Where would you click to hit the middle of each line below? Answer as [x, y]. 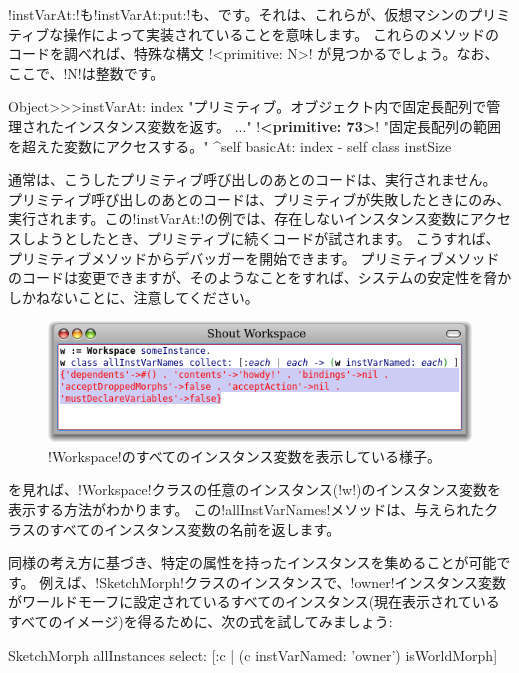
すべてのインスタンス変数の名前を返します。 [195, 528]
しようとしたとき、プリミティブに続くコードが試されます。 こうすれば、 [260, 237]
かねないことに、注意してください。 [140, 296]
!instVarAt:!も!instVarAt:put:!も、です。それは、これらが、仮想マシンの [238, 14]
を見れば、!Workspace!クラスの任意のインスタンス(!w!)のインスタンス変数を [255, 489]
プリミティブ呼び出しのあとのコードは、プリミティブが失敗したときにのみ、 [259, 198]
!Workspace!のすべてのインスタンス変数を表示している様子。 [245, 455]
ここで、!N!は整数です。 [86, 72]
